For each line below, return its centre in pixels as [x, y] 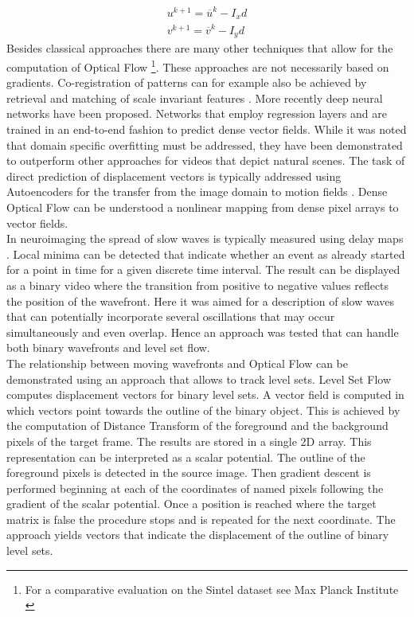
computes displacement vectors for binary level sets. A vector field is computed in [205, 394]
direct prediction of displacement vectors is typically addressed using [174, 176]
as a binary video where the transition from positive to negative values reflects [198, 285]
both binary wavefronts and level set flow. [108, 348]
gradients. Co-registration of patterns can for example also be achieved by [187, 82]
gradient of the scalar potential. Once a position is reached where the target [191, 504]
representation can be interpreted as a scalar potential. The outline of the [186, 457]
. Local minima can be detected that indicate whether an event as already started [206, 254]
